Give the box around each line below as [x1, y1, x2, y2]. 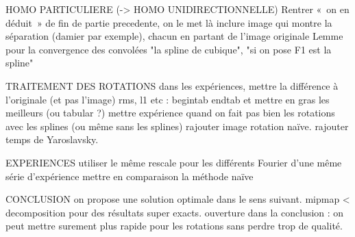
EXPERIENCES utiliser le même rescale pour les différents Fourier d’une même [5, 155, 342, 169]
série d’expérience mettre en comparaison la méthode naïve [5, 169, 254, 183]
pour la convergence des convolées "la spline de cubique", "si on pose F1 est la [5, 42, 332, 56]
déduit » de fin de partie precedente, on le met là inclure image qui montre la [5, 15, 332, 29]
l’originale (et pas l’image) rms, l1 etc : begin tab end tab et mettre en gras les [5, 92, 330, 106]
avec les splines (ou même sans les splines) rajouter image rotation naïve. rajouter [5, 118, 349, 133]
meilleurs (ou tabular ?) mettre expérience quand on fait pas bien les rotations [5, 105, 335, 120]
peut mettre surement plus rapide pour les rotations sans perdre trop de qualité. [5, 219, 343, 233]
